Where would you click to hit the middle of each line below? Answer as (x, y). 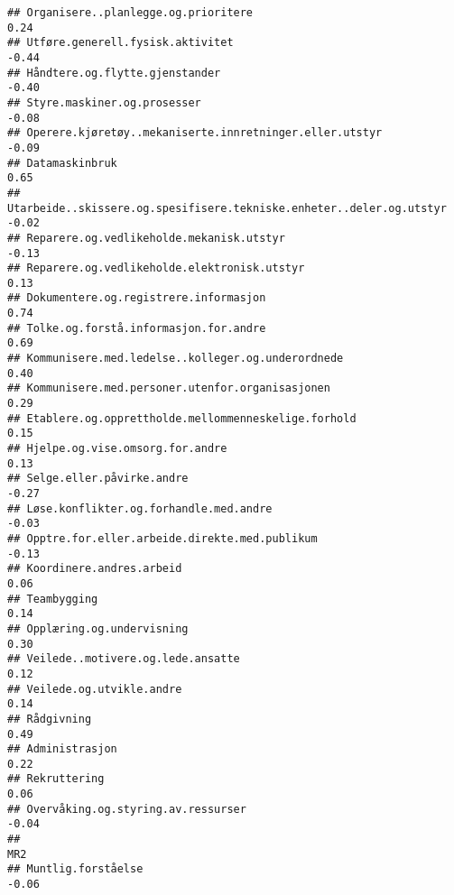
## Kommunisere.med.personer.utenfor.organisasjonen (169, 388)
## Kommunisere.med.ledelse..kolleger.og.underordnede (176, 359)
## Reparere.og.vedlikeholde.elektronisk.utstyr (156, 268)
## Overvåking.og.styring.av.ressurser (127, 809)
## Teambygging (53, 599)
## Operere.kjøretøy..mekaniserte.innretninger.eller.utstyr (195, 133)
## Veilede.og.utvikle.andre (95, 689)
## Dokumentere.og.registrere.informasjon (137, 298)
